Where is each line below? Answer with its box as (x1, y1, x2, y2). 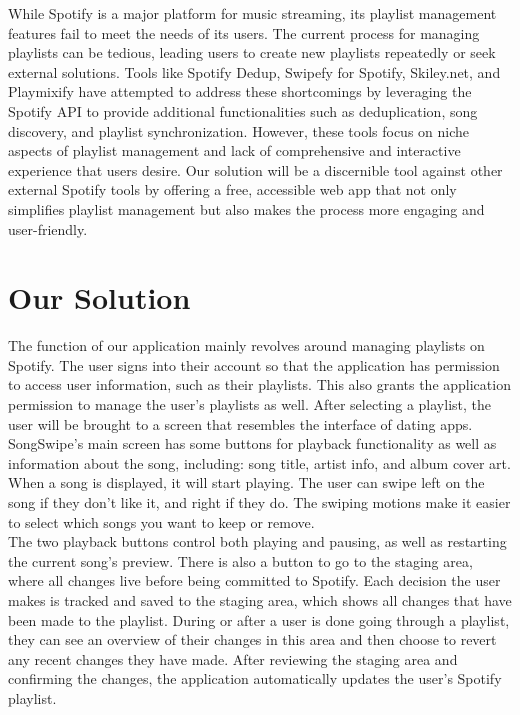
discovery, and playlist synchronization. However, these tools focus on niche (8, 120, 470, 141)
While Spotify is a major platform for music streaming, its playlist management (8, 3, 497, 23)
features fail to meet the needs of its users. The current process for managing (8, 22, 480, 43)
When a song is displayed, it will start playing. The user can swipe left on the (8, 472, 485, 493)
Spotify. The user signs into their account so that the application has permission (8, 354, 500, 375)
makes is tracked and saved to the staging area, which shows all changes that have (8, 589, 512, 610)
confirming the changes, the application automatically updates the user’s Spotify (8, 668, 502, 689)
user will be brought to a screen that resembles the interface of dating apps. (8, 413, 473, 434)
